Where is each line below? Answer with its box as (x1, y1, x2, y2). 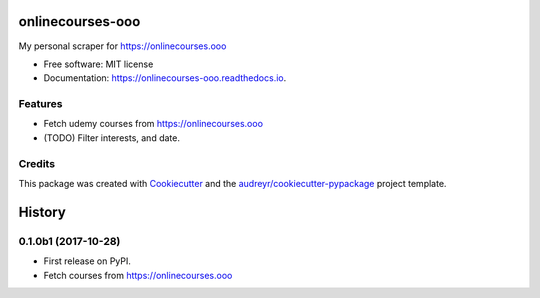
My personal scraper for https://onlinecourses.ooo (18, 40, 227, 52)
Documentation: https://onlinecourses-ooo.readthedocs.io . (43, 72, 287, 84)
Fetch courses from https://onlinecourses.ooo (43, 269, 233, 281)
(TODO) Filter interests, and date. (43, 131, 180, 144)
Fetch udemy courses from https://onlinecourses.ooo (43, 118, 264, 130)
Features (18, 97, 63, 111)
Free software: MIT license (43, 58, 154, 70)
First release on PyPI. (43, 255, 132, 267)
